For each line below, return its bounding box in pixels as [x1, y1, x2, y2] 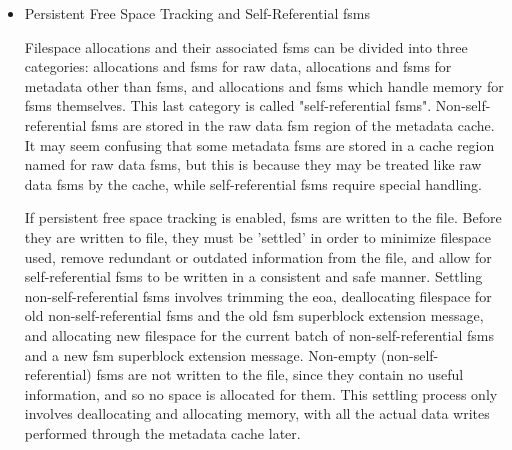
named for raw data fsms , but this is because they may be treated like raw [24, 154, 482, 175]
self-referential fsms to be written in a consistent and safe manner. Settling [24, 266, 483, 287]
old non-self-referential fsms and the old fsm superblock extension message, [24, 305, 484, 326]
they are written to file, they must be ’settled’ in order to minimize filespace [24, 226, 492, 247]
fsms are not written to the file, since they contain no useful [96, 364, 464, 385]
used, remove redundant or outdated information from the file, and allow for [24, 246, 492, 267]
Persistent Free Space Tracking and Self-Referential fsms [24, 3, 370, 23]
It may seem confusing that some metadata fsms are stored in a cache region [24, 134, 495, 155]
